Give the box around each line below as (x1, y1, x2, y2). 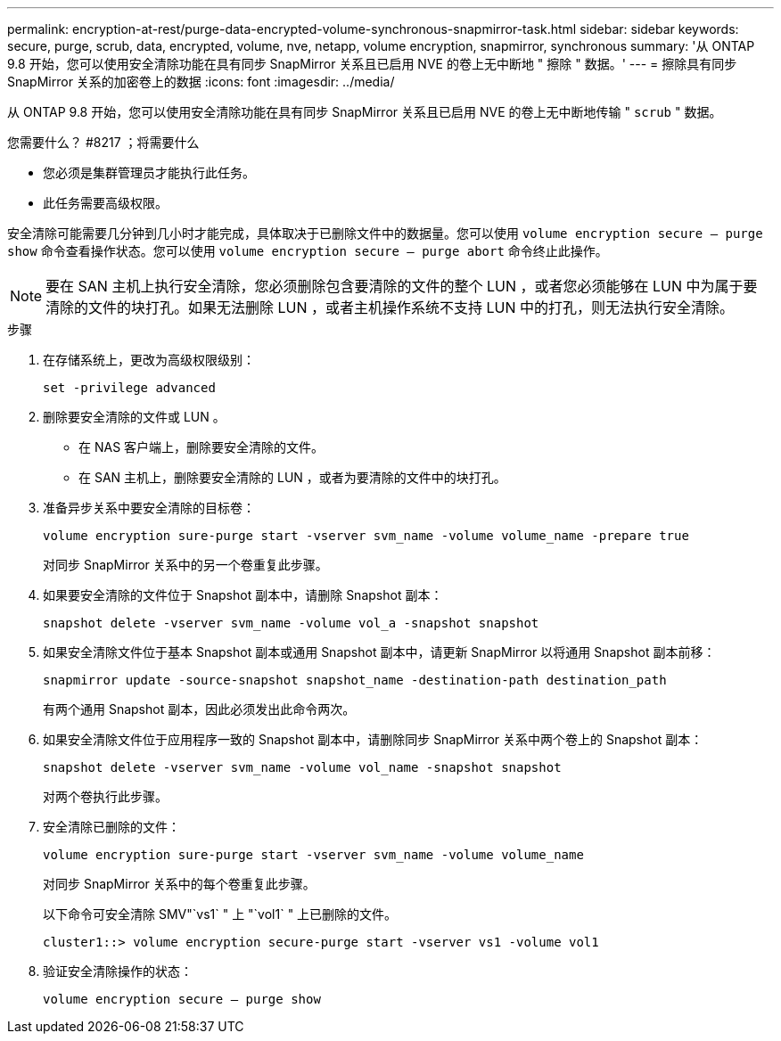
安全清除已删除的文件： (43, 819, 180, 834)
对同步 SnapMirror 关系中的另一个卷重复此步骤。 (43, 557, 328, 572)
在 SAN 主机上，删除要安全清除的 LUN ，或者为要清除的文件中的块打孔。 (78, 470, 506, 485)
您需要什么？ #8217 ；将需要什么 (7, 135, 200, 150)
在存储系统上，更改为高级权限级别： (43, 352, 255, 367)
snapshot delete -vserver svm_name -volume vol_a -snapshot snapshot (43, 616, 539, 630)
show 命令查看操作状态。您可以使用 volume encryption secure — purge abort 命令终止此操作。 (7, 243, 608, 258)
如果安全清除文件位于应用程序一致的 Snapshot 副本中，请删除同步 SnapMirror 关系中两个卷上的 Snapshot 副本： (43, 732, 703, 747)
